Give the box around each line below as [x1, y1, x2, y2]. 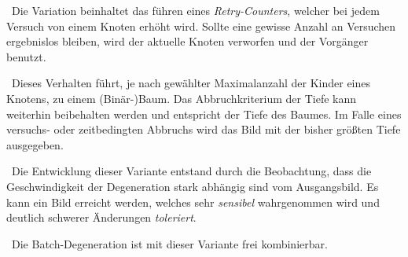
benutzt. [6, 48, 46, 64]
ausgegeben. [6, 136, 64, 152]
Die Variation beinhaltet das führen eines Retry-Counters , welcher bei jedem [11, 2, 380, 18]
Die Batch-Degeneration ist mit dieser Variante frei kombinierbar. [11, 235, 328, 251]
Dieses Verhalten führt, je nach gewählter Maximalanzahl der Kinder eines [11, 75, 371, 91]
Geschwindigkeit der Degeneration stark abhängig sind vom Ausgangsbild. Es [6, 178, 379, 194]
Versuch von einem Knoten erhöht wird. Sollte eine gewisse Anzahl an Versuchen [6, 17, 396, 34]
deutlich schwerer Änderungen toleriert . [6, 209, 197, 226]
